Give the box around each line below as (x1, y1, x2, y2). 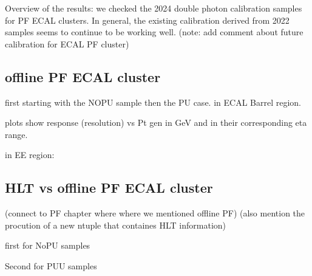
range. (5, 128, 28, 140)
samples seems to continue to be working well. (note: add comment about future (5, 26, 304, 38)
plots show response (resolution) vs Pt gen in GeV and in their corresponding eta (5, 116, 307, 129)
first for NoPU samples (5, 239, 90, 252)
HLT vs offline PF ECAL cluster (5, 178, 213, 197)
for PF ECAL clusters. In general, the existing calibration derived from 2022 (5, 13, 290, 26)
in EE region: (5, 148, 55, 161)
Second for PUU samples (5, 259, 97, 272)
